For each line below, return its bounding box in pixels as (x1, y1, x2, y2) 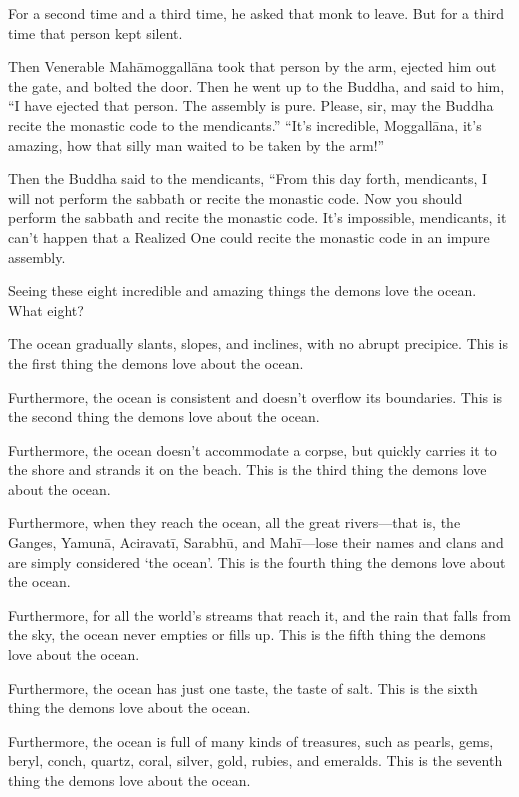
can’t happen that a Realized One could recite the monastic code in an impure (8, 226, 490, 247)
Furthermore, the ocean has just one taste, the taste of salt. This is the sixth (8, 677, 478, 698)
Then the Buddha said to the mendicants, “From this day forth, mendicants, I (8, 168, 488, 189)
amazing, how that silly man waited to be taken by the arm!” (8, 134, 385, 155)
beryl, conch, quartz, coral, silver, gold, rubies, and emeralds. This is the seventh (8, 750, 503, 771)
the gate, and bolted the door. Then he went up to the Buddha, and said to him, (8, 75, 505, 96)
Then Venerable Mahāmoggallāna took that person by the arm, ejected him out (8, 56, 497, 77)
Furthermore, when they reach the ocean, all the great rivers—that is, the (8, 512, 461, 533)
